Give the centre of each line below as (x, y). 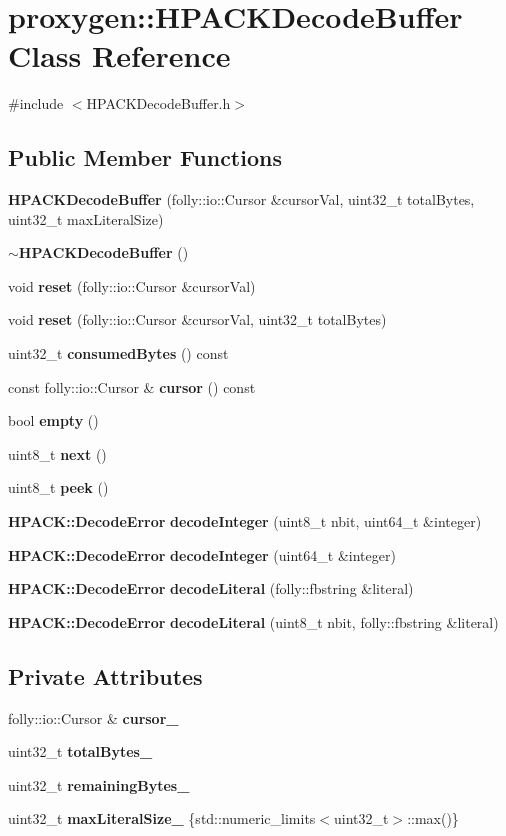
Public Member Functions (145, 157)
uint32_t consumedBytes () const (118, 353)
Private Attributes (105, 675)
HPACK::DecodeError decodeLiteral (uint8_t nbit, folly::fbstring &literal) (253, 621)
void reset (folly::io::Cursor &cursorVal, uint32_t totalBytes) (197, 319)
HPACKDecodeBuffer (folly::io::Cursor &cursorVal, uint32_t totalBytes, (241, 199)
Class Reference (119, 55)
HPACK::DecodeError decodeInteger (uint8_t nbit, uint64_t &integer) (245, 521)
